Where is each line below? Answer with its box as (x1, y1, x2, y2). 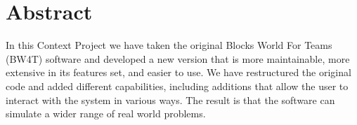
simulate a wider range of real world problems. (6, 106, 206, 121)
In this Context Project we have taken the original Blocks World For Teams (6, 38, 332, 52)
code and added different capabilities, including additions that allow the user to (6, 78, 349, 93)
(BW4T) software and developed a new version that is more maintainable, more (6, 51, 350, 66)
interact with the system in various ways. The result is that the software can (6, 92, 335, 107)
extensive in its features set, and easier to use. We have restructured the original (6, 65, 351, 80)
